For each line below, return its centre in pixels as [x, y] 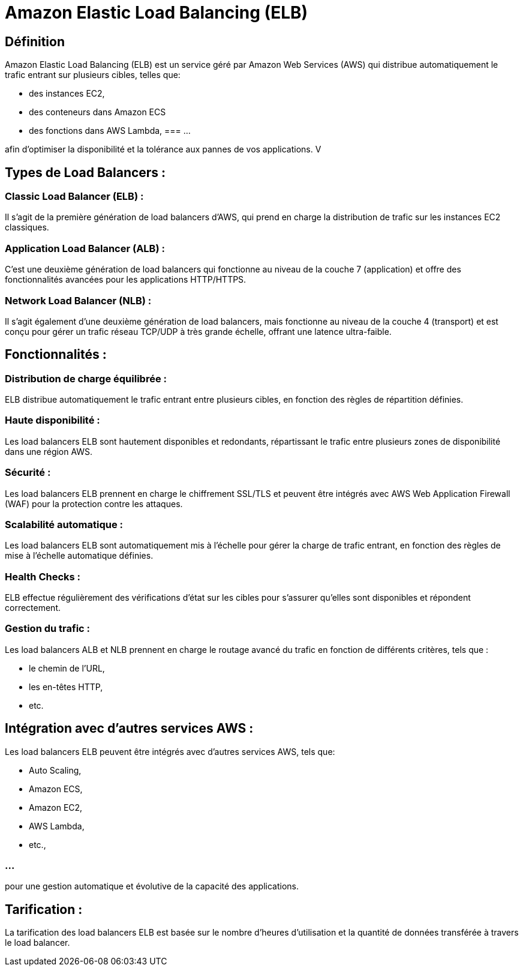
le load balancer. [37, 943]
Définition [35, 41]
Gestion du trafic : [48, 629]
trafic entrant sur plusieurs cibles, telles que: [93, 75]
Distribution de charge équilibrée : [86, 378]
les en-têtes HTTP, [66, 687]
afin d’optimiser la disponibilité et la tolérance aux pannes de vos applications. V [163, 149]
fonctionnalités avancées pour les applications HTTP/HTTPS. [126, 280]
